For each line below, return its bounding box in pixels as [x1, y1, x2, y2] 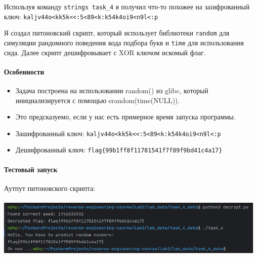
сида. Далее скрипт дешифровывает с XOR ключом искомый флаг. [4, 47, 206, 57]
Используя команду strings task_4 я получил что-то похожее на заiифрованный [4, 1, 250, 11]
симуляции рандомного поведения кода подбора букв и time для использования [4, 37, 244, 47]
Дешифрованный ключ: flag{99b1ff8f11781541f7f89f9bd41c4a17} [15, 145, 222, 155]
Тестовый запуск [4, 164, 58, 174]
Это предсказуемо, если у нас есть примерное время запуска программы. [15, 111, 236, 122]
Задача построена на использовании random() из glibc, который [15, 85, 209, 96]
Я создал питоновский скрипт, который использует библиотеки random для [4, 28, 229, 38]
